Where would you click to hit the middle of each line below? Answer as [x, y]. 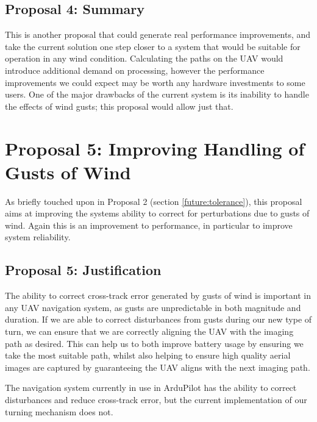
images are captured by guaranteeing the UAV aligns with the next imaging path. [158, 367]
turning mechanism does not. [59, 411]
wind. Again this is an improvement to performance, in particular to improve [149, 225]
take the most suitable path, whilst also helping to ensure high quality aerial [148, 355]
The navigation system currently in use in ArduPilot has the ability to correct [151, 388]
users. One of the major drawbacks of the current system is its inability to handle [157, 94]
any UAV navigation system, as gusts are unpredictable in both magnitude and [153, 307]
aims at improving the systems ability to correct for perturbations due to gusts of [157, 213]
